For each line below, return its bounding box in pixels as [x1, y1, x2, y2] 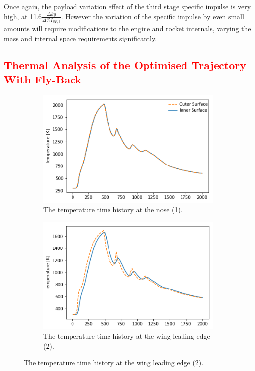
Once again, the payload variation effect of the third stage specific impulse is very [4, 1, 251, 11]
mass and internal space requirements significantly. [4, 33, 157, 43]
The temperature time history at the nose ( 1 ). [43, 204, 182, 214]
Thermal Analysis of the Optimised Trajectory [4, 57, 246, 72]
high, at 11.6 [4, 11, 42, 21]
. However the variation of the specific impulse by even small [61, 11, 244, 21]
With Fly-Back [4, 72, 81, 87]
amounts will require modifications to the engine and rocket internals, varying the [4, 23, 251, 34]
